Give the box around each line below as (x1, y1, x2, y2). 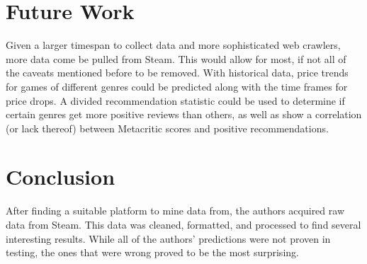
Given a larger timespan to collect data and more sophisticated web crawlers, (6, 38, 341, 52)
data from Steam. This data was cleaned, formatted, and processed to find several (6, 217, 361, 231)
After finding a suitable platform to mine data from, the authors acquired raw (6, 203, 344, 218)
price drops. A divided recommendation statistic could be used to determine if (6, 93, 345, 108)
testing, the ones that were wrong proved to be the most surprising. (6, 245, 299, 260)
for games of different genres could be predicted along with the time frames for (6, 79, 348, 93)
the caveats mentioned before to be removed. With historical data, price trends (6, 65, 349, 80)
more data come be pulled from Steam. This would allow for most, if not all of (6, 51, 346, 66)
